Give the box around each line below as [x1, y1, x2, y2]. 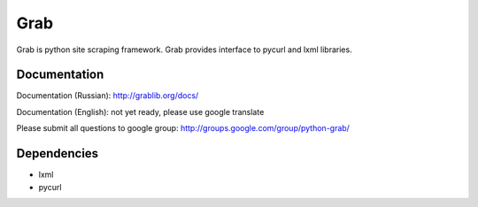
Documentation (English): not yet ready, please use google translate [16, 106, 265, 117]
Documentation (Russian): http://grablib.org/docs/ [16, 90, 199, 101]
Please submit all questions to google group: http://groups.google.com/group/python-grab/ [16, 123, 350, 134]
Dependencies [16, 146, 99, 161]
